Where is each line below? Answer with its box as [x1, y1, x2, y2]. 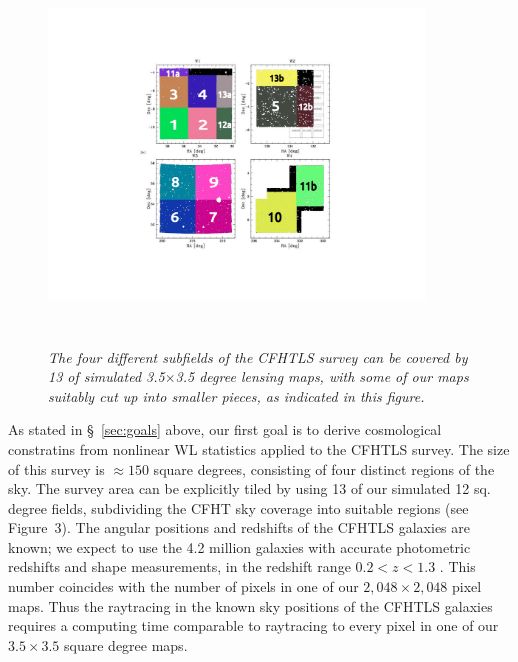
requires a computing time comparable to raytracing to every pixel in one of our [8, 615, 499, 636]
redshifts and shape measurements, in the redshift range [8, 556, 351, 577]
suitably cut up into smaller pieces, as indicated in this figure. [48, 385, 425, 406]
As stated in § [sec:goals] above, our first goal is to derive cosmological [8, 419, 442, 440]
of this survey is [8, 458, 105, 479]
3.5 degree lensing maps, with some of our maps [175, 366, 469, 387]
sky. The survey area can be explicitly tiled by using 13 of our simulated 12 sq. [8, 478, 491, 499]
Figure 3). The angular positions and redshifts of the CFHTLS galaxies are [8, 517, 470, 538]
